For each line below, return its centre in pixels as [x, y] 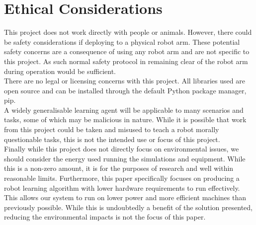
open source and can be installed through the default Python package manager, [125, 90]
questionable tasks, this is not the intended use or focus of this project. [112, 139]
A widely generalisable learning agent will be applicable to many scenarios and [124, 110]
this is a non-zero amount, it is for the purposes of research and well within [119, 168]
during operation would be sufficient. [60, 71]
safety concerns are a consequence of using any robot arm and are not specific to [127, 51]
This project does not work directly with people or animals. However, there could [128, 32]
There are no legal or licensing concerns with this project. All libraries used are [125, 81]
